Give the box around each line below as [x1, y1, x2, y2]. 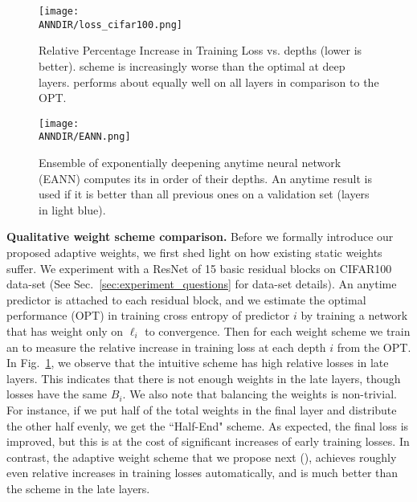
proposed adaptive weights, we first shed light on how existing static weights [6, 243, 382, 260]
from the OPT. [337, 338, 411, 355]
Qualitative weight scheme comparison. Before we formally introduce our [6, 228, 394, 245]
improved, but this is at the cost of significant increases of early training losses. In [6, 433, 410, 450]
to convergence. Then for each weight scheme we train [145, 322, 411, 339]
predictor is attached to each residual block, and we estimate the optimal [6, 291, 366, 308]
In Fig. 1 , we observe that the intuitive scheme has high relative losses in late [6, 354, 389, 371]
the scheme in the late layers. [6, 480, 150, 496]
